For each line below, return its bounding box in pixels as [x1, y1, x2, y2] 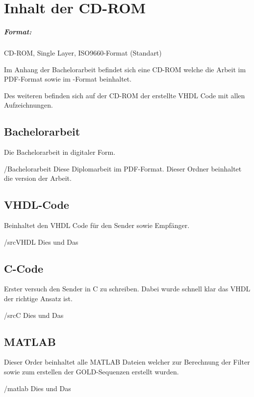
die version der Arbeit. [4, 173, 72, 183]
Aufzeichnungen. [4, 100, 53, 110]
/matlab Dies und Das [4, 383, 71, 393]
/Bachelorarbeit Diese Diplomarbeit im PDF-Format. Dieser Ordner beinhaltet [4, 163, 242, 173]
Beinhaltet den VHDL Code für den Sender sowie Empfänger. [4, 220, 190, 230]
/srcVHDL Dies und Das [4, 236, 78, 247]
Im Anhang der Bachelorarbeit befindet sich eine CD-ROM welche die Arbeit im [4, 64, 246, 74]
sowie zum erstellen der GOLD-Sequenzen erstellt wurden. [4, 367, 179, 377]
